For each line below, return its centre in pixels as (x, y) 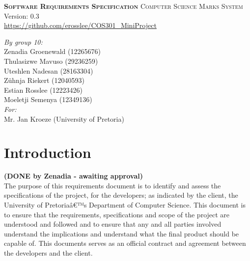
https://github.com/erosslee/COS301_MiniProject (80, 25)
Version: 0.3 (22, 15)
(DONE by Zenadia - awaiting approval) (73, 176)
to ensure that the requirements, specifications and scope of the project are (117, 214)
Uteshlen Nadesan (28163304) (49, 70)
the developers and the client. (48, 253)
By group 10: (23, 41)
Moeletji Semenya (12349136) (48, 99)
